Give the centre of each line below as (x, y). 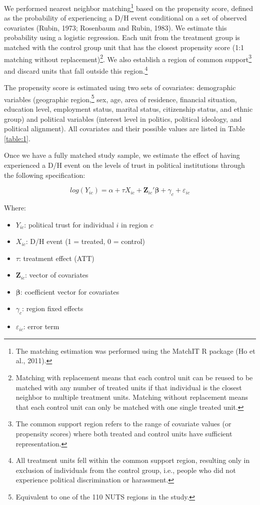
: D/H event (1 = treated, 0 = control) (85, 241)
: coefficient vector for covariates (70, 291)
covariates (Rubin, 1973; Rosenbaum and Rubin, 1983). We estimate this (115, 27)
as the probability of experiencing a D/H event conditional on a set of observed (125, 18)
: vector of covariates (57, 275)
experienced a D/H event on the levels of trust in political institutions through (124, 165)
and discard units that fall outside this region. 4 (76, 70)
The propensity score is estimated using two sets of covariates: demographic (120, 87)
